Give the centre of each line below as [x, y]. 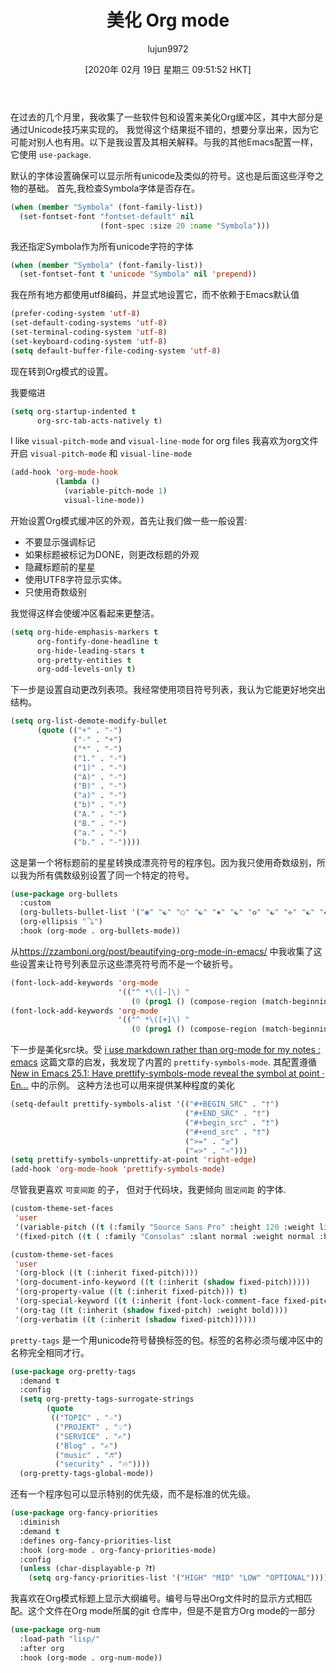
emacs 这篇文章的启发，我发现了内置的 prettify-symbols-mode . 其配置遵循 [163, 1062]
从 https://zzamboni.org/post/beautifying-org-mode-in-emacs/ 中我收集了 [162, 951]
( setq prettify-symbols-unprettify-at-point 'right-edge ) [133, 1160]
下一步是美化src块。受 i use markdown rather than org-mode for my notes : [165, 1050]
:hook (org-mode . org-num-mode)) [91, 1657]
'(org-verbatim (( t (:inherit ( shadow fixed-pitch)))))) [135, 1319]
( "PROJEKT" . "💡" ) [93, 1427]
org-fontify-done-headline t [97, 641]
